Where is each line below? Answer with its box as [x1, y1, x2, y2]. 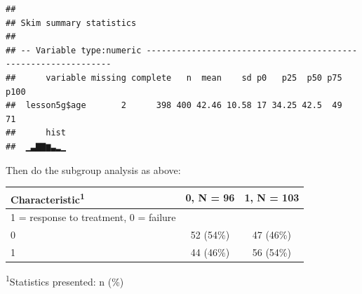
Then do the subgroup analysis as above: [6, 162, 181, 177]
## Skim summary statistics [6, 18, 137, 28]
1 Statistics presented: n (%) [6, 272, 124, 288]
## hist [6, 128, 66, 138]
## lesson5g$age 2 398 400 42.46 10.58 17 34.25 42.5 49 [6, 100, 342, 111]
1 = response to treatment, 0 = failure [11, 210, 176, 225]
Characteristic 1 [11, 189, 85, 206]
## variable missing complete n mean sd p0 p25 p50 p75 [6, 72, 342, 83]
